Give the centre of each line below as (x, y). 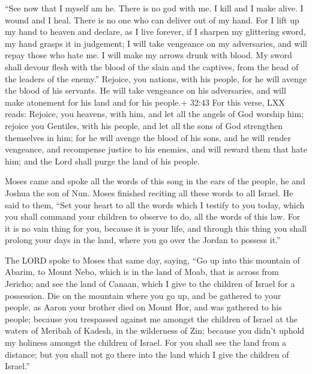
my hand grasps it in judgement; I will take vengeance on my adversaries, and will (156, 43)
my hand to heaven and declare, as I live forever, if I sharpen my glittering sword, (155, 32)
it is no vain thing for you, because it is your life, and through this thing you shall (156, 228)
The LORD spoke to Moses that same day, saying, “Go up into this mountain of (152, 260)
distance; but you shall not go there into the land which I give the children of (147, 354)
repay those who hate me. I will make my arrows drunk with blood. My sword (148, 55)
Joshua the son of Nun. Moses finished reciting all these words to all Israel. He (149, 192)
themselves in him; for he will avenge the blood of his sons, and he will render (148, 137)
